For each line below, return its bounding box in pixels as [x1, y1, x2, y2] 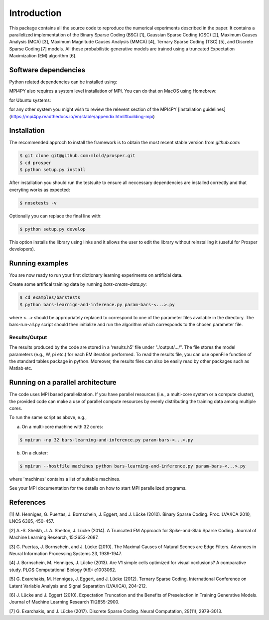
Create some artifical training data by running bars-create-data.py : [9, 281, 147, 287]
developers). [9, 246, 35, 252]
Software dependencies [9, 65, 86, 74]
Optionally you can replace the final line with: [9, 212, 102, 219]
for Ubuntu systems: [9, 97, 51, 103]
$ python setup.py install [19, 167, 86, 173]
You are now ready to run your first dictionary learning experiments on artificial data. [9, 272, 183, 278]
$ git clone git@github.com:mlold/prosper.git [19, 153, 135, 159]
